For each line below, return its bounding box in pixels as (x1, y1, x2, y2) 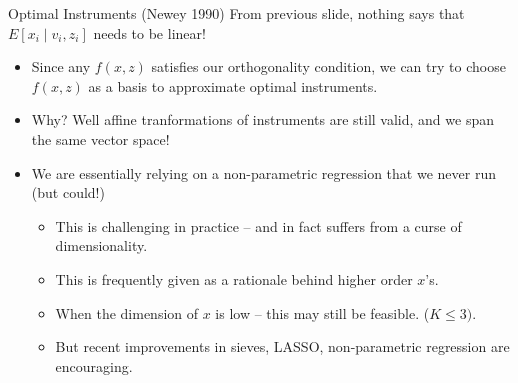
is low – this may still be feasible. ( (215, 302, 430, 323)
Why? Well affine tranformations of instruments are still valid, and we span (31, 109, 494, 130)
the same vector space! (31, 128, 170, 149)
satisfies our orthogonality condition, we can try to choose (151, 56, 506, 77)
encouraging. (55, 355, 133, 376)
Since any (31, 56, 91, 77)
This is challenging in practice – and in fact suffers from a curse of (55, 215, 462, 236)
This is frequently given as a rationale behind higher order (55, 268, 413, 289)
